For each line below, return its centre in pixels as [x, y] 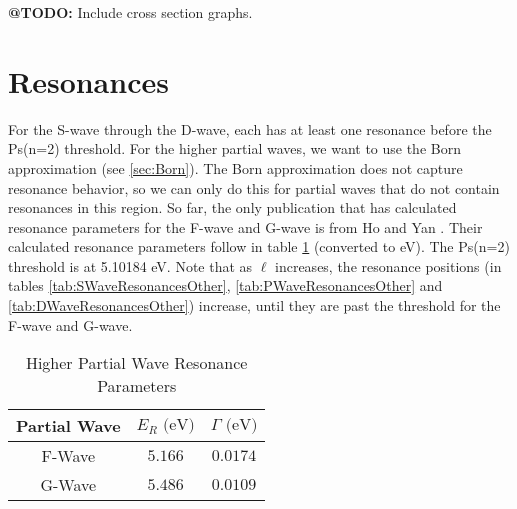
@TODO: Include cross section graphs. [130, 12]
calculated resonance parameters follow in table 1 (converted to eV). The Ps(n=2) [259, 246]
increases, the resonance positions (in [388, 265]
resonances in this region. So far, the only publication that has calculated [232, 207]
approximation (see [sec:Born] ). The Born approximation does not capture [235, 167]
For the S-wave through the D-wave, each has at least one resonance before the [250, 128]
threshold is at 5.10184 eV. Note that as [130, 265]
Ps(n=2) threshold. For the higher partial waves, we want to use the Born [234, 148]
